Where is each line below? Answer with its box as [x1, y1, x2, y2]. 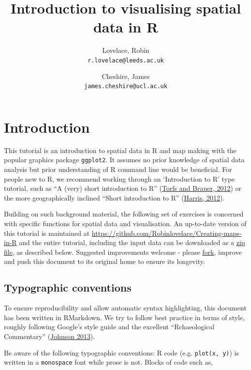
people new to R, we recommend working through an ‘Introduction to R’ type [4, 173, 235, 184]
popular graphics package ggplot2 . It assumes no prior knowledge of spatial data [4, 154, 245, 165]
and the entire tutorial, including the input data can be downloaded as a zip [19, 237, 245, 247]
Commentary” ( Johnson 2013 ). [4, 331, 95, 341]
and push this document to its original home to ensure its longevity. [4, 256, 205, 266]
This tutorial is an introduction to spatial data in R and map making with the [4, 145, 236, 155]
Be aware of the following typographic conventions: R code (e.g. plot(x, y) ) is [4, 347, 239, 357]
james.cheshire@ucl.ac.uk [84, 83, 167, 90]
